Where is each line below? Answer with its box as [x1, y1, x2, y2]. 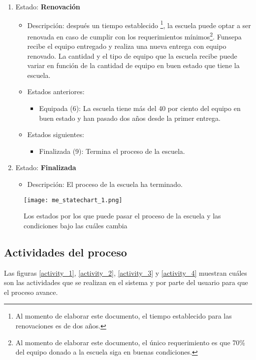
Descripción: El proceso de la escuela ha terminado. [27, 179, 183, 189]
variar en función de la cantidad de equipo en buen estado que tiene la [27, 60, 240, 71]
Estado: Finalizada [15, 162, 76, 173]
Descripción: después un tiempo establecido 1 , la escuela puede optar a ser [27, 18, 251, 30]
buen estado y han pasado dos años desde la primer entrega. [39, 112, 221, 123]
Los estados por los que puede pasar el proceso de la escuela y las [24, 211, 221, 221]
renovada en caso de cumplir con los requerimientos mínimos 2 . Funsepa [27, 30, 242, 41]
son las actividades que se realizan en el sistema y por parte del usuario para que [4, 277, 248, 288]
